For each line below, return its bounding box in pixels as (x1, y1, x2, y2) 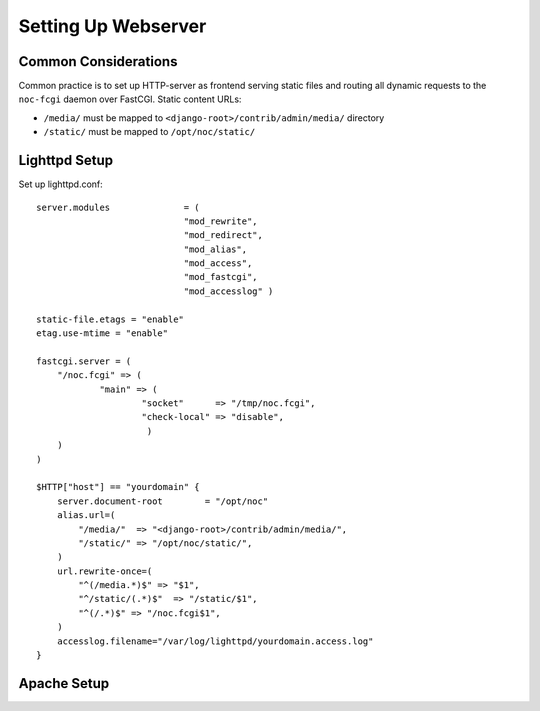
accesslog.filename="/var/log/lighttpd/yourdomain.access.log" (56, 635, 374, 647)
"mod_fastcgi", (183, 271, 259, 283)
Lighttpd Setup (18, 152, 114, 169)
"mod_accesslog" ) (183, 285, 274, 297)
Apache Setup (18, 675, 110, 692)
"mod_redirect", (183, 230, 264, 241)
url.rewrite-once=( (56, 565, 153, 577)
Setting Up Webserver (18, 15, 207, 37)
